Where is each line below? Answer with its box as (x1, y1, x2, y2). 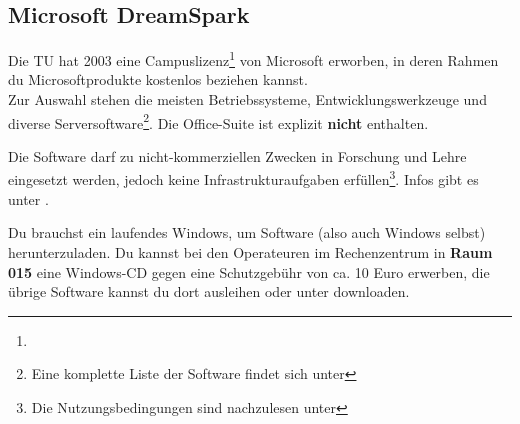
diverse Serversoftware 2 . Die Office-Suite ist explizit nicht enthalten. (8, 109, 429, 133)
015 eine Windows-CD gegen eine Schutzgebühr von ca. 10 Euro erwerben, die (8, 261, 490, 282)
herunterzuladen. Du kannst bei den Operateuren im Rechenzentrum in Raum (8, 241, 493, 262)
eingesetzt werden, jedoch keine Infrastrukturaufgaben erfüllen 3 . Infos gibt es (8, 166, 479, 190)
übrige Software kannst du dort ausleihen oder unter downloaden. (8, 281, 410, 302)
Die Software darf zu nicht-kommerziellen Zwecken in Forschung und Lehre (8, 145, 467, 166)
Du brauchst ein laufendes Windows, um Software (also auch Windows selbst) (8, 222, 486, 243)
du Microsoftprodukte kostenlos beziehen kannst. (8, 69, 308, 90)
